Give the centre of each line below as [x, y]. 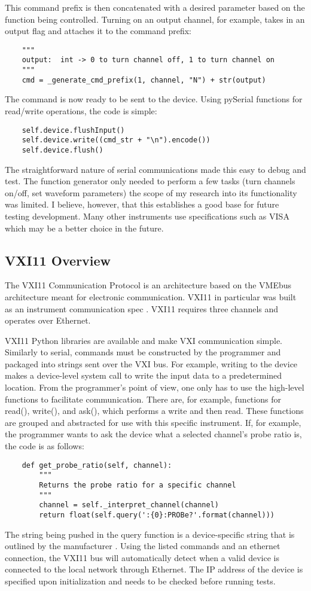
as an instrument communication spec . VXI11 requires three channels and [142, 308]
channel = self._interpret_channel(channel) [129, 505]
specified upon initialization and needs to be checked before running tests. [140, 581]
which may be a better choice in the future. [84, 228]
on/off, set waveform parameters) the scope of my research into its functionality [151, 192]
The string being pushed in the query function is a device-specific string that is [150, 534]
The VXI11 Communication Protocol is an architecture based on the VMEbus [148, 285]
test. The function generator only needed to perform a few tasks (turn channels [150, 181]
